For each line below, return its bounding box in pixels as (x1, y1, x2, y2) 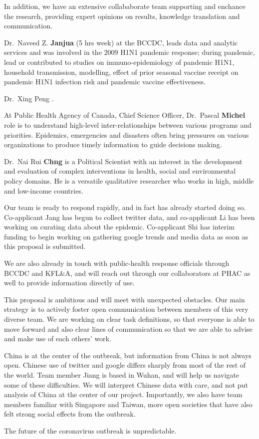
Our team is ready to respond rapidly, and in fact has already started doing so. (4, 202, 246, 213)
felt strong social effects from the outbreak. (4, 409, 136, 419)
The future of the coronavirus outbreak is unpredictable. (4, 425, 177, 436)
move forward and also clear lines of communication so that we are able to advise (4, 323, 253, 334)
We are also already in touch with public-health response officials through (4, 258, 230, 268)
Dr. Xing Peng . (4, 93, 54, 103)
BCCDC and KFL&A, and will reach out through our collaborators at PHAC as (4, 267, 251, 278)
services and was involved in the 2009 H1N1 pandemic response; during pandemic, (4, 47, 255, 57)
